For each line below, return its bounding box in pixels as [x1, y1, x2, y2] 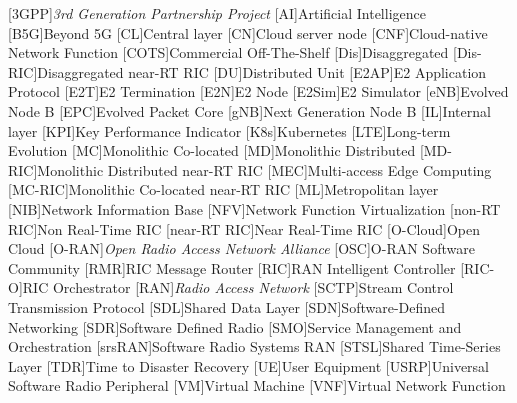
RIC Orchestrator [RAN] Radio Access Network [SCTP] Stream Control [22, 277, 454, 298]
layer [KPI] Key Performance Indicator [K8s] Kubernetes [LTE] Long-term [8, 120, 451, 141]
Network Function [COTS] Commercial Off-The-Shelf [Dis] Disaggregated [8, 42, 449, 63]
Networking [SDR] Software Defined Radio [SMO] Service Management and [8, 316, 462, 337]
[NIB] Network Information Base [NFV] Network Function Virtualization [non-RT [8, 198, 501, 219]
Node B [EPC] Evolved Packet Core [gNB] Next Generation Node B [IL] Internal [8, 100, 491, 121]
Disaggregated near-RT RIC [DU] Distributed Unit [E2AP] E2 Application [37, 61, 487, 82]
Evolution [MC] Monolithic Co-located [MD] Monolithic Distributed [8, 140, 416, 161]
